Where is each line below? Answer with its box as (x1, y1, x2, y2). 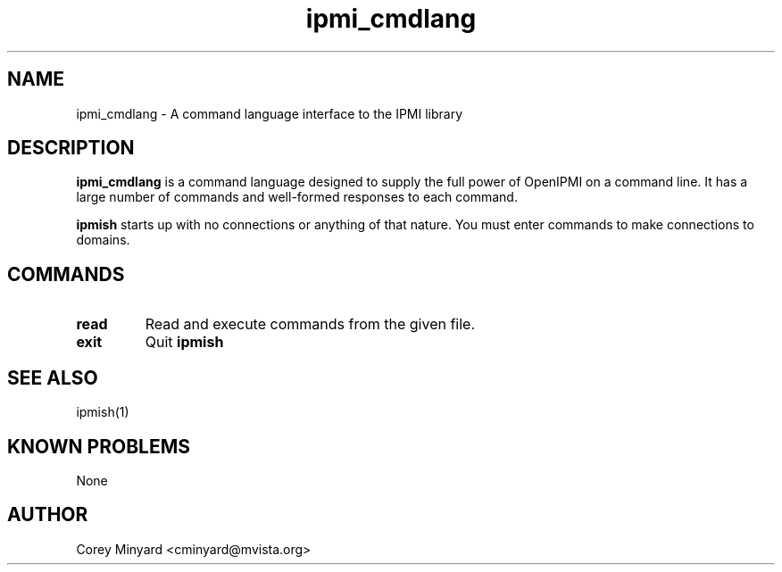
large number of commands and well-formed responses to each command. (76, 189, 518, 205)
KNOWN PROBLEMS (7, 435, 190, 458)
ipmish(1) (76, 404, 129, 420)
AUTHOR (7, 503, 88, 526)
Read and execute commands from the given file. (145, 315, 476, 334)
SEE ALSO (7, 366, 98, 389)
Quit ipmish (145, 333, 224, 352)
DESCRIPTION (7, 137, 135, 160)
